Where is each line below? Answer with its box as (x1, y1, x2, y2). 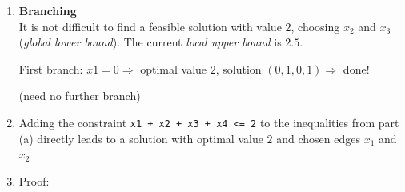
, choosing (291, 18, 340, 34)
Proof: (18, 172, 50, 189)
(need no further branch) (18, 87, 141, 104)
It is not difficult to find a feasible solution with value (18, 18, 282, 34)
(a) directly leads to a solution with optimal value (18, 130, 263, 146)
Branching (18, 2, 77, 18)
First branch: (18, 60, 83, 77)
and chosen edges (276, 130, 360, 146)
